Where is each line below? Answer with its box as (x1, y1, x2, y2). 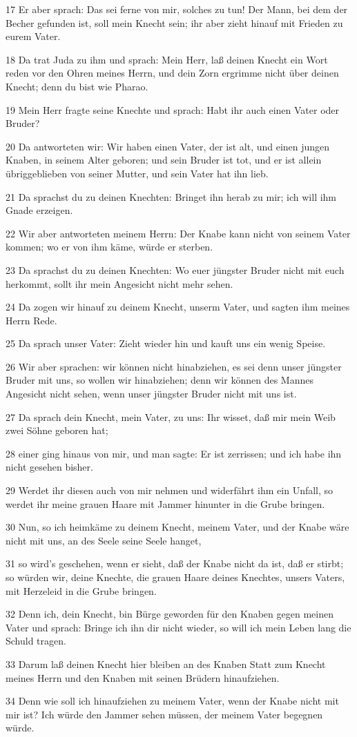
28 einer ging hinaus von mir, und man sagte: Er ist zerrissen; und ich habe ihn (6, 446, 342, 460)
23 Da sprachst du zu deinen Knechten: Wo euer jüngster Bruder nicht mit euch (6, 262, 345, 277)
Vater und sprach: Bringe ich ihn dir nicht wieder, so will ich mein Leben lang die (6, 620, 351, 634)
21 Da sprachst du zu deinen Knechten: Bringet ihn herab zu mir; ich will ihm (6, 189, 337, 204)
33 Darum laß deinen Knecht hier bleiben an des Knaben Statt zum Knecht (6, 656, 326, 671)
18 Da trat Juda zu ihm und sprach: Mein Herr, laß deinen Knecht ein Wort (6, 52, 328, 66)
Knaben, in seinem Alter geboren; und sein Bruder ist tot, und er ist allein (6, 153, 322, 167)
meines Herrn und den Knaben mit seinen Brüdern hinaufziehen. (6, 670, 280, 685)
